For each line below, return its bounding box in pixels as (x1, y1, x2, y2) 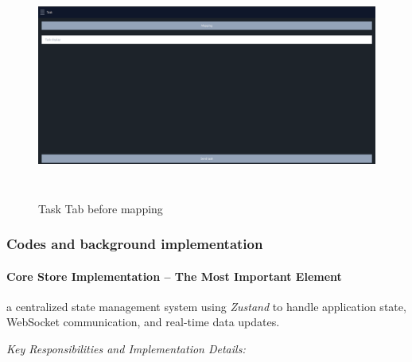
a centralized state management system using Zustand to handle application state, (6, 298, 406, 314)
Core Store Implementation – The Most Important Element (6, 267, 342, 284)
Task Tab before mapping (38, 200, 163, 216)
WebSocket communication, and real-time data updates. (6, 313, 280, 330)
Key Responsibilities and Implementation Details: (6, 341, 246, 357)
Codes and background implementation (6, 234, 263, 254)
